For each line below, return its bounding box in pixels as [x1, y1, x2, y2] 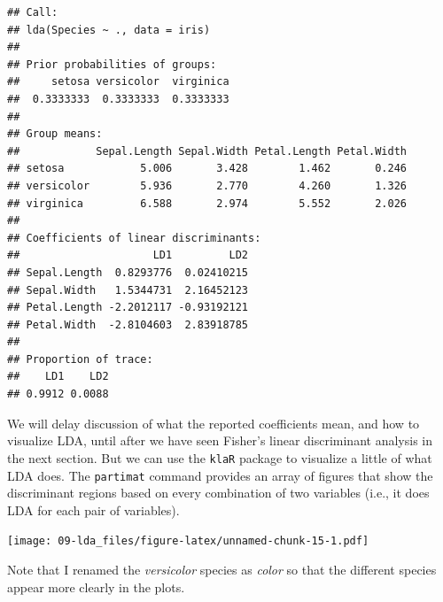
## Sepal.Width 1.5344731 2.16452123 [7, 283, 249, 297]
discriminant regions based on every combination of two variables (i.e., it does [7, 483, 430, 502]
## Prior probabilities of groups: [7, 58, 217, 71]
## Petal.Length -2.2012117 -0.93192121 [7, 301, 249, 314]
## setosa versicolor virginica [7, 75, 229, 89]
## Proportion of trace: [7, 352, 153, 366]
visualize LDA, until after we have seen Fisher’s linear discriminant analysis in [7, 431, 432, 450]
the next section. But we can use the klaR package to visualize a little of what [7, 448, 432, 467]
